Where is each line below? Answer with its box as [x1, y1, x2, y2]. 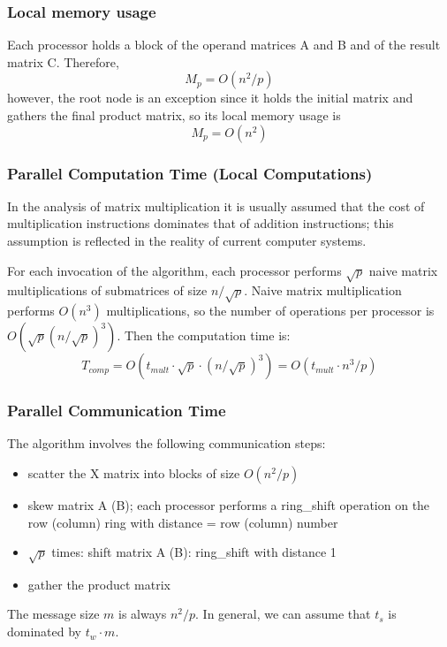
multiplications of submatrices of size [7, 281, 208, 300]
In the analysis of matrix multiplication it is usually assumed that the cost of [7, 196, 425, 215]
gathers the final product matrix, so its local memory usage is [7, 106, 341, 124]
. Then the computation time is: [117, 326, 291, 345]
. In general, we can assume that [195, 605, 371, 623]
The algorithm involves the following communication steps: [7, 434, 326, 453]
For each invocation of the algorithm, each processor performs [7, 261, 342, 279]
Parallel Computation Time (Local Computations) [7, 162, 373, 184]
